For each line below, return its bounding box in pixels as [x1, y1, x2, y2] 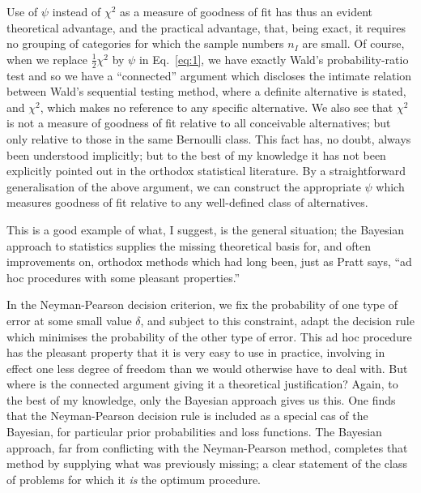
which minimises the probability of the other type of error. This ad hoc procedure [6, 328, 412, 345]
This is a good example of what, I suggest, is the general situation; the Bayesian [6, 221, 405, 238]
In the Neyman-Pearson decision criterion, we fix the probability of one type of [6, 296, 398, 313]
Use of [6, 3, 38, 19]
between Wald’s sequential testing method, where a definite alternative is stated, [6, 83, 406, 100]
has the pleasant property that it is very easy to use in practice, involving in [6, 344, 385, 361]
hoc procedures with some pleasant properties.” [6, 268, 240, 285]
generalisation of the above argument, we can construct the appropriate [6, 178, 361, 195]
